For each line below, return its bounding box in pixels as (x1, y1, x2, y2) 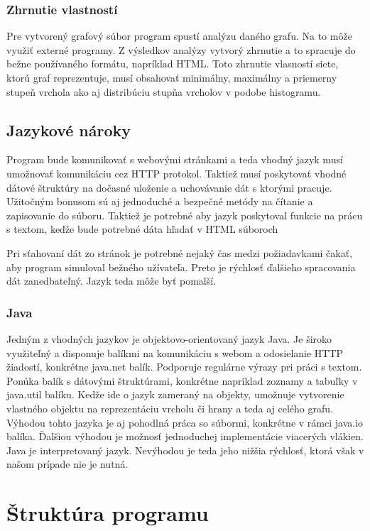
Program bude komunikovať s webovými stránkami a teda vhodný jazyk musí (6, 152, 343, 167)
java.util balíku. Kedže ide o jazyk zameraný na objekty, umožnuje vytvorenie (6, 387, 344, 402)
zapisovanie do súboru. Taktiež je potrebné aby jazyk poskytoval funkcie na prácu (6, 207, 363, 222)
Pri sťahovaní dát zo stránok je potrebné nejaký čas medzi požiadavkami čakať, (6, 245, 353, 260)
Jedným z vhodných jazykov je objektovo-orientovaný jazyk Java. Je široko (6, 331, 332, 346)
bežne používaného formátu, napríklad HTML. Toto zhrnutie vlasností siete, (6, 56, 339, 71)
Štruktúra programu (6, 498, 209, 527)
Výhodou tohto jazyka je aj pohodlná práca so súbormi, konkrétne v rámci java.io (6, 415, 364, 429)
